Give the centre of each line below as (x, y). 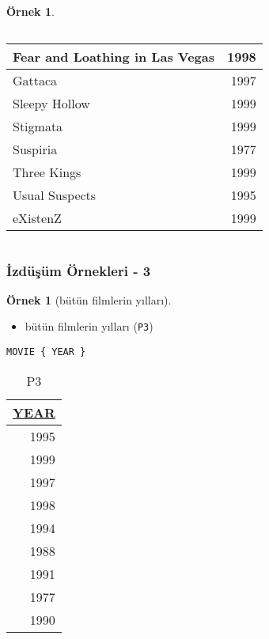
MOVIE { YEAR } (46, 352)
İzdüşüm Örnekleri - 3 (79, 270)
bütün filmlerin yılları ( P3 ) (89, 326)
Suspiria (35, 149)
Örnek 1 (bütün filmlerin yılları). (89, 299)
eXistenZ (37, 217)
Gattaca (35, 80)
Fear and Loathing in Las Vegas (114, 56)
